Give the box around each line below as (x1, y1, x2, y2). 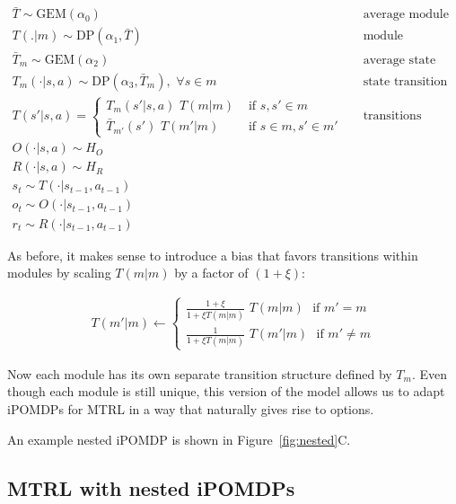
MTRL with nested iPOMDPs (7, 473, 295, 501)
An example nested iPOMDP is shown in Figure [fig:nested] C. (7, 429, 351, 448)
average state (363, 53, 436, 66)
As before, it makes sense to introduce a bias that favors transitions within (7, 245, 418, 264)
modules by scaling (7, 263, 111, 282)
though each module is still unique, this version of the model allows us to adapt (7, 382, 445, 401)
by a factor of (174, 263, 249, 282)
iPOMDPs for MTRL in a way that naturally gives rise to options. (7, 399, 374, 418)
